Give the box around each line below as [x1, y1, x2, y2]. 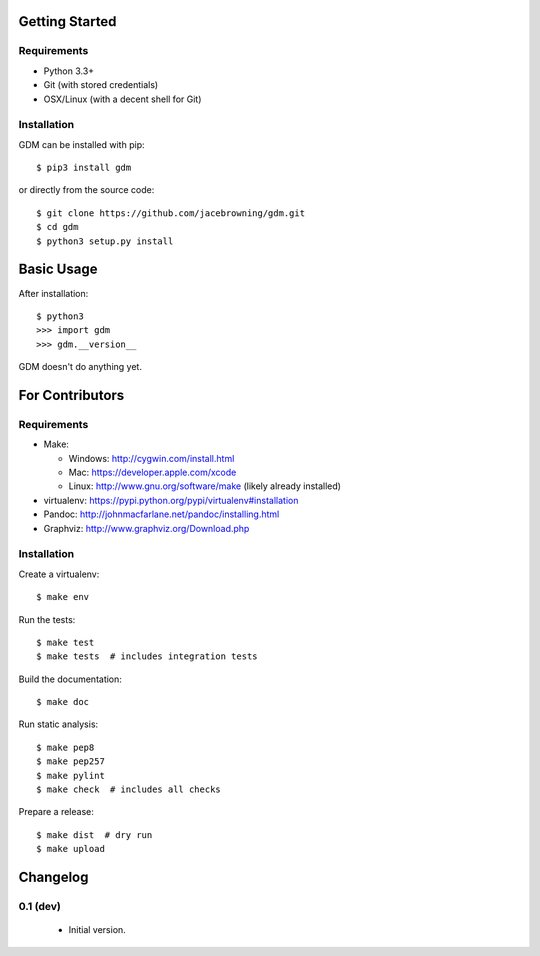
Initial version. [68, 924, 127, 936]
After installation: [18, 287, 89, 299]
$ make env [36, 591, 90, 603]
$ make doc [36, 696, 90, 708]
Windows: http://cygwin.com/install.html [68, 452, 235, 464]
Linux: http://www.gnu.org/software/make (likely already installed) [68, 480, 342, 492]
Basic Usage [18, 261, 98, 278]
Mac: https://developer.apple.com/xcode [68, 466, 237, 479]
